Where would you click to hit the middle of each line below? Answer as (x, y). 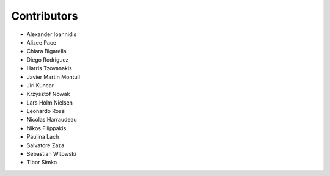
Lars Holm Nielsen (50, 102)
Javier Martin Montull (53, 77)
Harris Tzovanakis (50, 68)
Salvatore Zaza (46, 145)
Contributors (45, 16)
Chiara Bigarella (46, 51)
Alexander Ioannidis (52, 34)
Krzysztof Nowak (48, 94)
